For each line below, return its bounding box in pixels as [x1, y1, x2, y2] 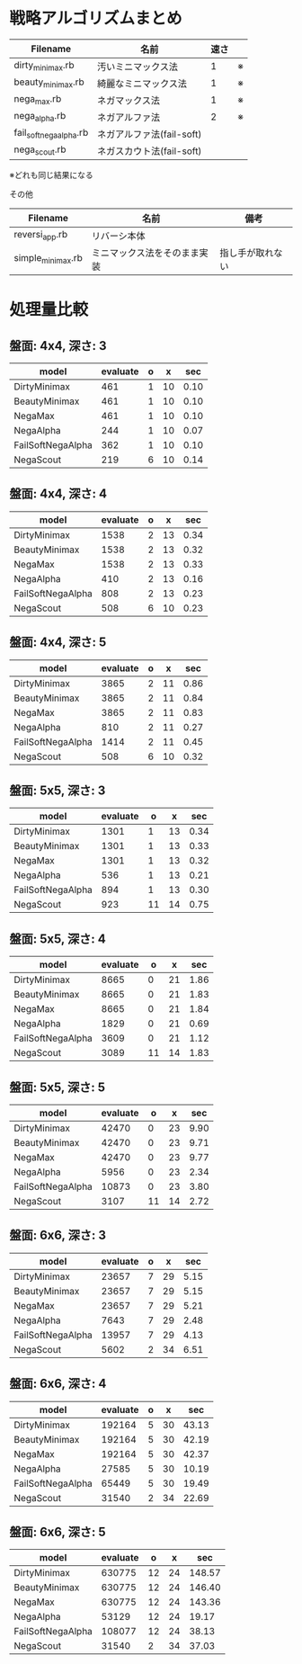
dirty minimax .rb [13, 59, 75, 73]
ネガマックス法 [97, 94, 160, 106]
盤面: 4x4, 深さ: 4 [9, 487, 108, 502]
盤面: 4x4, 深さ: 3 [9, 338, 107, 353]
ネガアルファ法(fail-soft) [97, 128, 202, 140]
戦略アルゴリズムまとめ [9, 8, 182, 29]
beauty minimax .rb [13, 76, 85, 90]
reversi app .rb [13, 228, 68, 243]
